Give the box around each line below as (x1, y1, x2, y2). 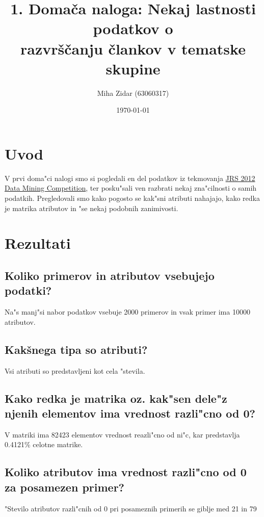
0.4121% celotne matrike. (5, 439, 83, 450)
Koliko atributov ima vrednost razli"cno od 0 (5, 464, 247, 480)
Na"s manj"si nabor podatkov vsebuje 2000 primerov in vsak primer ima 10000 (5, 306, 250, 317)
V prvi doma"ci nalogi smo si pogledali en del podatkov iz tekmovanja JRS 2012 (5, 172, 255, 183)
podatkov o (93, 18, 173, 39)
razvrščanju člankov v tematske (20, 38, 246, 59)
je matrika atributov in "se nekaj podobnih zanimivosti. (5, 202, 178, 213)
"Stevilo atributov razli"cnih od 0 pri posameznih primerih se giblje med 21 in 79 (5, 503, 257, 513)
